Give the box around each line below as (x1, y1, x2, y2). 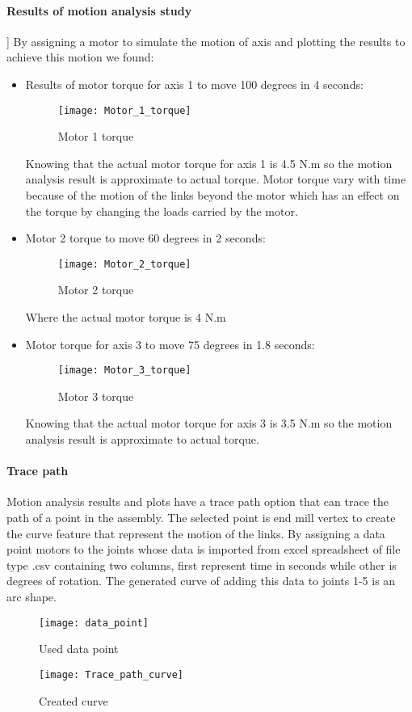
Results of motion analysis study (6, 2, 192, 19)
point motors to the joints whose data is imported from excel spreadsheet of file (6, 541, 401, 558)
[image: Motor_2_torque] (57, 258, 191, 270)
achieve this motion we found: (6, 48, 154, 65)
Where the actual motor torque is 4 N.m (25, 309, 226, 326)
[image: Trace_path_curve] (39, 668, 183, 680)
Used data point (39, 640, 119, 657)
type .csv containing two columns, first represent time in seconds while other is (6, 556, 397, 573)
